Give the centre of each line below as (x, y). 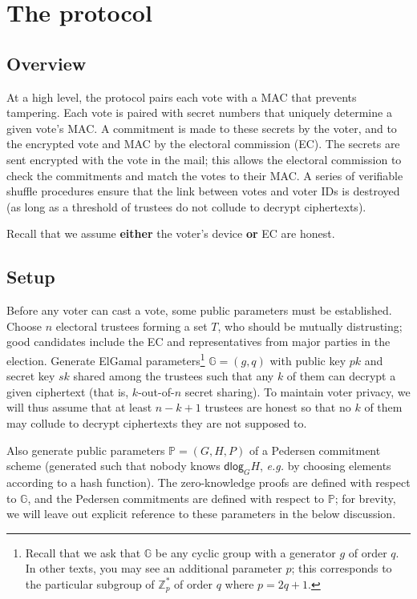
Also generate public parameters (86, 450)
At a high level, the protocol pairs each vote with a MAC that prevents (182, 96)
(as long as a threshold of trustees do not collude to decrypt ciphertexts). (186, 206)
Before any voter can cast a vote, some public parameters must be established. (199, 310)
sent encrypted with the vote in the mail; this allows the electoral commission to (204, 159)
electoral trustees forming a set (132, 326)
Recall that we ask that (83, 552)
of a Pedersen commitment (315, 450)
